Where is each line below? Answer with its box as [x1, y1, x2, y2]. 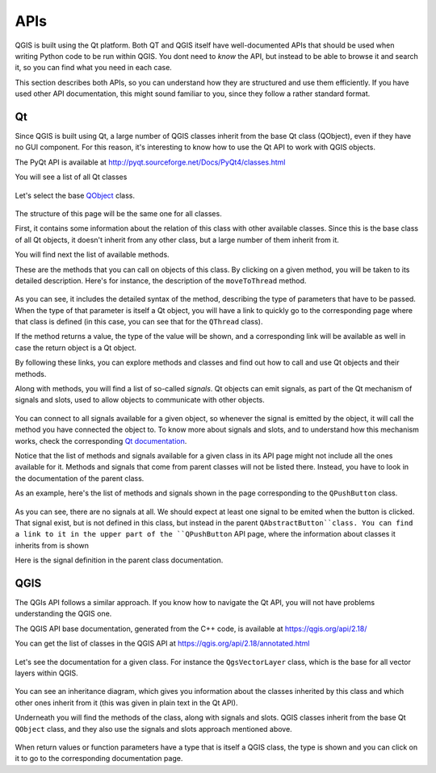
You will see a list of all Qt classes [15, 172, 128, 182]
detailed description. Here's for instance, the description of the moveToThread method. [15, 275, 307, 286]
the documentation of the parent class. [15, 473, 145, 483]
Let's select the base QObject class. [15, 190, 135, 200]
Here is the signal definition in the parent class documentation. [15, 555, 224, 565]
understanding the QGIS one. [15, 609, 112, 619]
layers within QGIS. [15, 668, 78, 678]
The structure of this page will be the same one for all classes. [15, 208, 222, 218]
